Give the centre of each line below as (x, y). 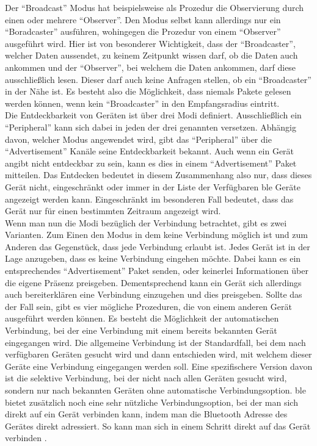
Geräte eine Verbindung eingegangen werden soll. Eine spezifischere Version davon (159, 366)
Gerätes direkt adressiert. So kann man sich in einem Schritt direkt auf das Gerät (158, 426)
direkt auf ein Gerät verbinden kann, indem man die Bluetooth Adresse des (146, 414)
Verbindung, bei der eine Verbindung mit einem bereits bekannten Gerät (141, 330)
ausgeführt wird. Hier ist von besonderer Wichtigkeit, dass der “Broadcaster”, (150, 43)
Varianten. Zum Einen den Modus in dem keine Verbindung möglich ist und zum (156, 235)
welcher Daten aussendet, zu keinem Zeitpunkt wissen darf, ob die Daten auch (151, 55)
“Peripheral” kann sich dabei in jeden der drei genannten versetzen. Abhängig (151, 127)
